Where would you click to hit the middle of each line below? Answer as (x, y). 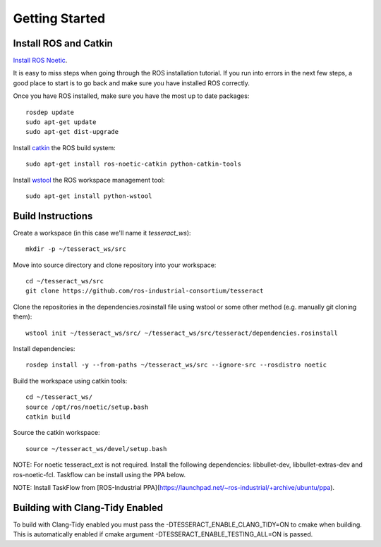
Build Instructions (53, 216)
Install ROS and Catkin (63, 43)
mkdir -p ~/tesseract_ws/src (76, 249)
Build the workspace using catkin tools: (70, 381)
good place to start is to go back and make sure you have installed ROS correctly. (132, 83)
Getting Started (59, 18)
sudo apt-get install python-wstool (89, 196)
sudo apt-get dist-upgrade (72, 132)
